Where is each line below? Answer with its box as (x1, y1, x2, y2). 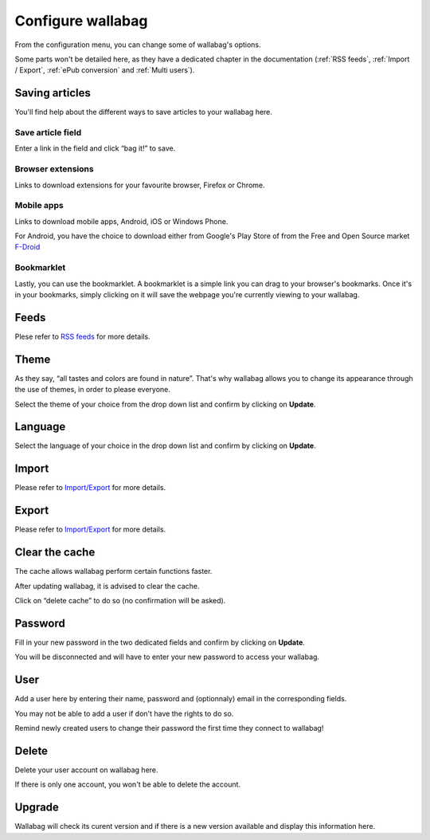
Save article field (14, 128, 82, 138)
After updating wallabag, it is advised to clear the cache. (14, 581, 200, 591)
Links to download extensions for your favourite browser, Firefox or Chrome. (14, 180, 266, 190)
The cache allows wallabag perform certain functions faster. (14, 567, 213, 576)
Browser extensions (14, 163, 95, 175)
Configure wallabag (14, 12, 148, 29)
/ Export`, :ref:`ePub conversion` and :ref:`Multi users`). (14, 65, 195, 75)
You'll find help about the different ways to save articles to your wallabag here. (14, 108, 272, 117)
